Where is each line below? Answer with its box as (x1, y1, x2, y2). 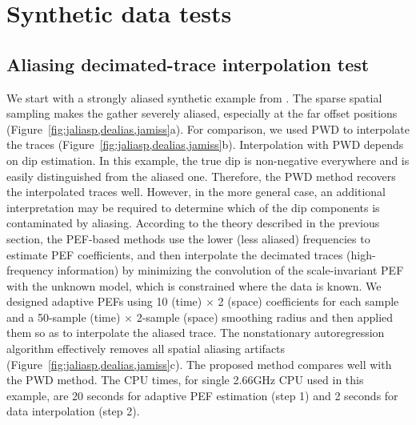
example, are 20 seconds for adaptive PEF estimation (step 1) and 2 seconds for (6, 387, 398, 403)
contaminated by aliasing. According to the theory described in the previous (6, 215, 380, 231)
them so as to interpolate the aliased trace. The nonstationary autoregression (6, 324, 385, 341)
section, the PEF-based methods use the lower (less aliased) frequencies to (6, 230, 370, 247)
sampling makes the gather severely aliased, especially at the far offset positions (6, 105, 398, 122)
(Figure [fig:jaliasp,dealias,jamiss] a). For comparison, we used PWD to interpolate (6, 120, 410, 137)
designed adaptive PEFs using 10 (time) (6, 293, 202, 310)
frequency (6, 262, 54, 279)
